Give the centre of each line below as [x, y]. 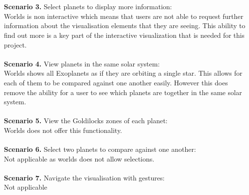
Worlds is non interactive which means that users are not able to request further [124, 16]
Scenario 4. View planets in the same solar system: [82, 63]
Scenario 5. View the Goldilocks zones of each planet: [86, 121]
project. [15, 44]
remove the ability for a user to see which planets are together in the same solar [123, 92]
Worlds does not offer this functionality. [63, 130]
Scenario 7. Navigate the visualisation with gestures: [84, 177]
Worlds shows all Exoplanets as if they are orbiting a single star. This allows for [123, 73]
